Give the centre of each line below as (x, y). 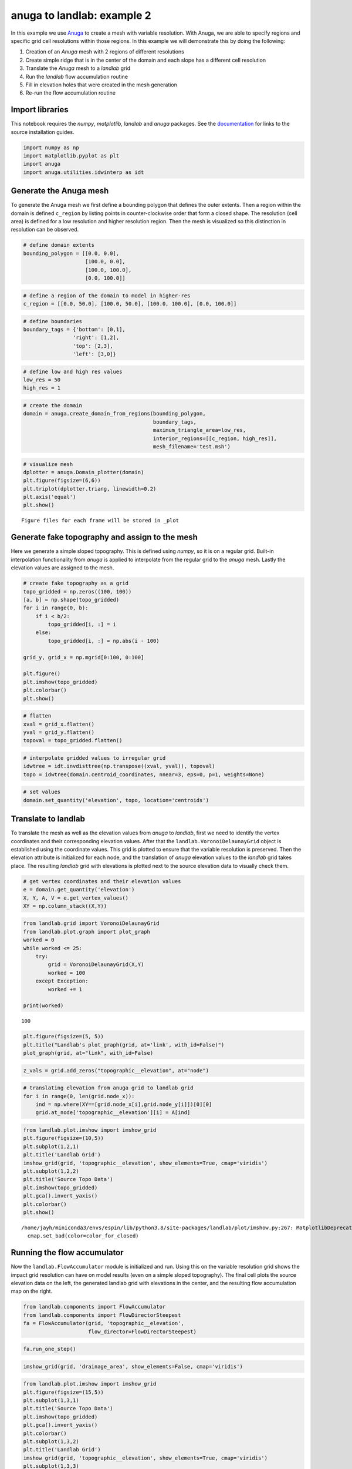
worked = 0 (39, 940)
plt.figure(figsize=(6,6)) (62, 481)
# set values (42, 792)
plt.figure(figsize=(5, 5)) (63, 1037)
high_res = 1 (42, 388)
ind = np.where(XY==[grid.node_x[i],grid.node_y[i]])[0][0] (124, 1104)
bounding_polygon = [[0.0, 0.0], (71, 253)
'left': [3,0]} (94, 354)
